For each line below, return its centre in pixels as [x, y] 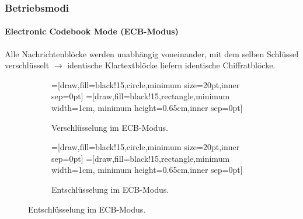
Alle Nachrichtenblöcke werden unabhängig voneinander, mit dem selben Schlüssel [152, 53]
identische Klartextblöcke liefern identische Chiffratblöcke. [171, 65]
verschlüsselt [27, 65]
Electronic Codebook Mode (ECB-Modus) [92, 31]
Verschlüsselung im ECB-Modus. [110, 127]
